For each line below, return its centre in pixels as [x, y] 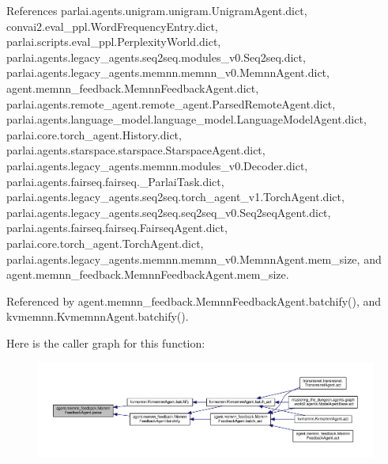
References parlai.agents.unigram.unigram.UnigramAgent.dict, [157, 10]
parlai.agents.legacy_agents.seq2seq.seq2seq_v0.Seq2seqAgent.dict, [169, 212]
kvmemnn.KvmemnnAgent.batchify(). [98, 316]
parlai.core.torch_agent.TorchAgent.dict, [105, 243]
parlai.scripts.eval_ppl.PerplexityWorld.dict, [114, 42]
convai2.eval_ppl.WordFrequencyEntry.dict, [112, 26]
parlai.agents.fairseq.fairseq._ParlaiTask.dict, [115, 181]
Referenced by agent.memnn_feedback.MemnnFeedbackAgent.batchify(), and [194, 300]
